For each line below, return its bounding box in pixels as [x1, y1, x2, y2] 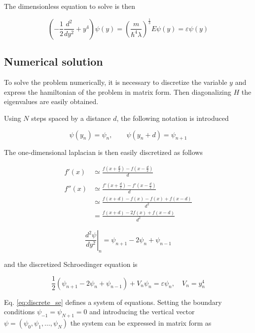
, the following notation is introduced [116, 112, 229, 123]
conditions [4, 306, 35, 317]
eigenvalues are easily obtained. [4, 96, 99, 107]
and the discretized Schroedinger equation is [4, 259, 138, 269]
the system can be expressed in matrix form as [70, 317, 212, 328]
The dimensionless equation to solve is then [4, 1, 135, 11]
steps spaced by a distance [31, 112, 111, 123]
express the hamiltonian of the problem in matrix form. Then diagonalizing [4, 86, 231, 97]
